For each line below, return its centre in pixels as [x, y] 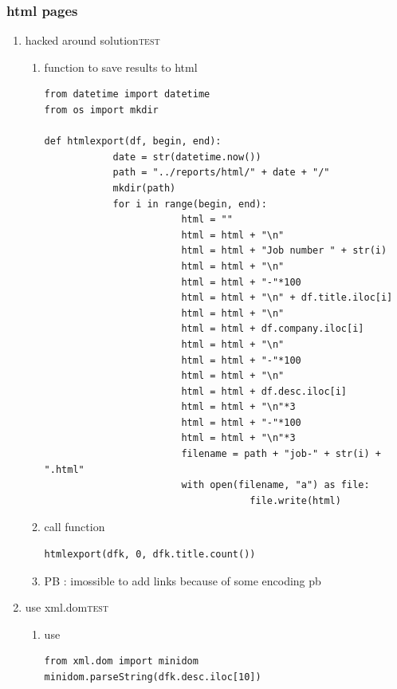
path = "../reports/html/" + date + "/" [221, 173]
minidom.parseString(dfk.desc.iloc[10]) [153, 677]
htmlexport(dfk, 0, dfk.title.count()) [150, 555]
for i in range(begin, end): [190, 204]
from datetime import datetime [127, 94]
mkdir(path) [144, 188]
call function [75, 527]
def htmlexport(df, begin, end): [133, 142]
